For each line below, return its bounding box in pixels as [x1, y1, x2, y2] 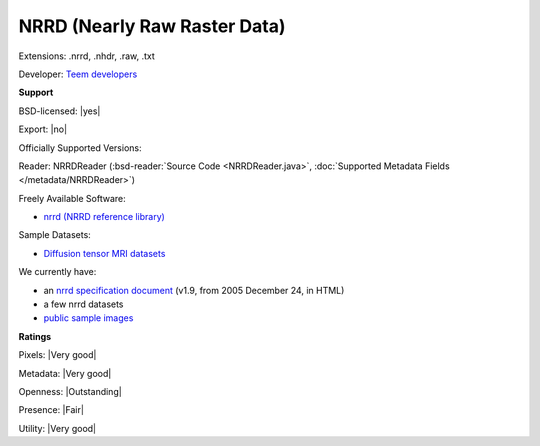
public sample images [43, 312, 134, 324]
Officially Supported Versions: [18, 141, 142, 154]
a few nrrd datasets [43, 298, 124, 310]
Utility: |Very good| [18, 422, 97, 434]
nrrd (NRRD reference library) [43, 211, 165, 223]
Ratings [18, 330, 52, 342]
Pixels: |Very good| [18, 349, 97, 361]
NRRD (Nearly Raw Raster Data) [18, 15, 286, 37]
